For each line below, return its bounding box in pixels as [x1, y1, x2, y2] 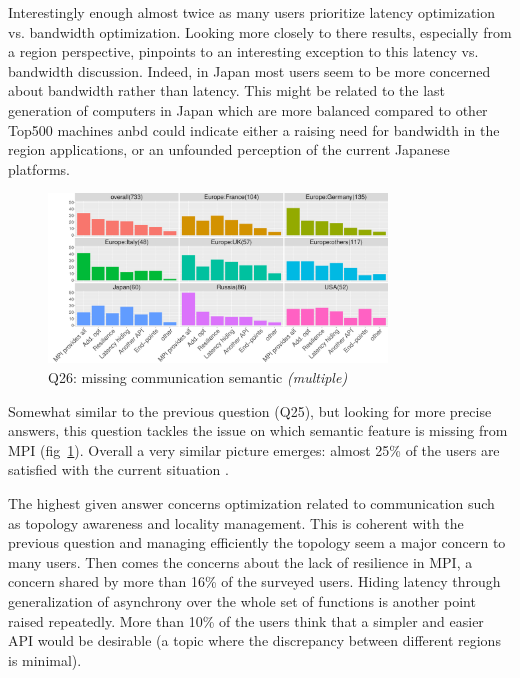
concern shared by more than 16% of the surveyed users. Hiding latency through [8, 571, 501, 592]
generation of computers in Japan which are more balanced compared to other [8, 99, 488, 120]
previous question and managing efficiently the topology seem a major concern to [8, 532, 506, 553]
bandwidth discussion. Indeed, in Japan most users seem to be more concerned [8, 60, 491, 81]
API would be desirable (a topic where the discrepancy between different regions [8, 630, 501, 651]
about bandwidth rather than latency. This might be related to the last [8, 80, 446, 101]
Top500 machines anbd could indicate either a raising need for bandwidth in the [8, 119, 500, 140]
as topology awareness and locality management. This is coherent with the [8, 512, 464, 533]
